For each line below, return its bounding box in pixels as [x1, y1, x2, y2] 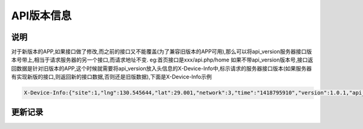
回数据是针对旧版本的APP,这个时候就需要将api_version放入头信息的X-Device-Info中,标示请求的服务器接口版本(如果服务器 [11, 64, 312, 72]
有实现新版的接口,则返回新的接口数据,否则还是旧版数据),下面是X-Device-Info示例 [11, 73, 212, 81]
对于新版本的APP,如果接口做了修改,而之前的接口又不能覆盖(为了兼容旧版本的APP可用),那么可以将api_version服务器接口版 [11, 48, 312, 55]
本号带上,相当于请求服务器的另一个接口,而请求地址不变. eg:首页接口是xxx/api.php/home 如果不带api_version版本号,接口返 [11, 56, 313, 63]
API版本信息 [11, 9, 72, 22]
